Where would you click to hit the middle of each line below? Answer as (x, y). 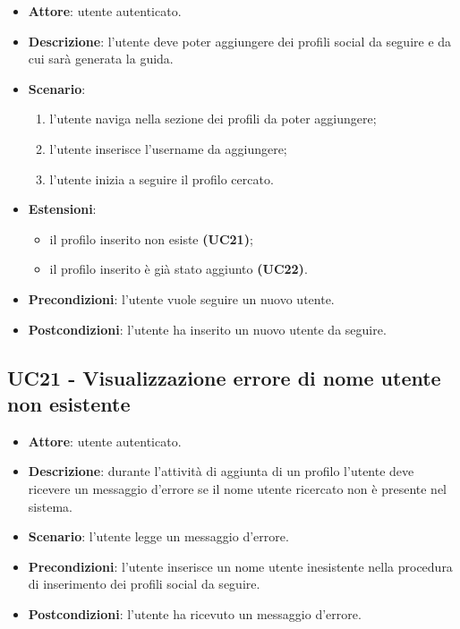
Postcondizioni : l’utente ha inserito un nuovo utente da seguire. (207, 329)
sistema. (50, 506)
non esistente (69, 403)
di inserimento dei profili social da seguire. (144, 584)
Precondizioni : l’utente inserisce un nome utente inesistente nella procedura (240, 566)
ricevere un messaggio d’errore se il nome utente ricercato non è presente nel (238, 488)
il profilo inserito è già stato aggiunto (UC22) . (179, 269)
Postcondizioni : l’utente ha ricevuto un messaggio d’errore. (195, 613)
